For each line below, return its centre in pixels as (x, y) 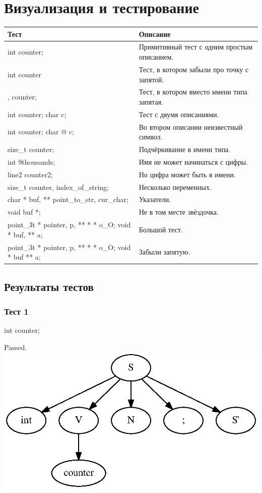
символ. (151, 137)
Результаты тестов (49, 286)
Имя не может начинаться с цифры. (193, 161)
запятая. (151, 101)
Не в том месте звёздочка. (179, 212)
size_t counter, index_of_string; (58, 187)
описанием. (156, 57)
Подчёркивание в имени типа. (185, 149)
